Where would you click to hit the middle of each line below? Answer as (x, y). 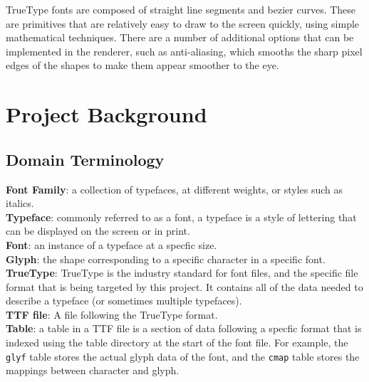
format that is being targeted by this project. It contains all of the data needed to (184, 286)
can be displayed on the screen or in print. (98, 231)
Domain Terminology (85, 159)
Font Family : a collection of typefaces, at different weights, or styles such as (175, 189)
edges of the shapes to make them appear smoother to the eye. (142, 65)
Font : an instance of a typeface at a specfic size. (111, 244)
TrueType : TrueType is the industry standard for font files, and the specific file (182, 273)
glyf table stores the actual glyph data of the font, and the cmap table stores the (183, 356)
